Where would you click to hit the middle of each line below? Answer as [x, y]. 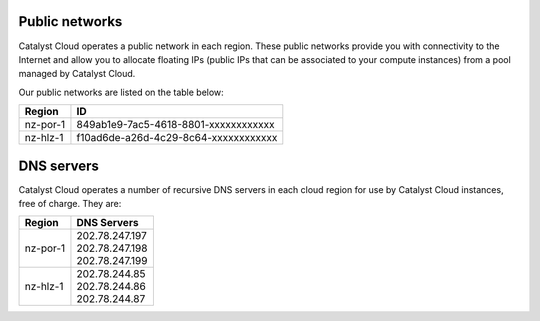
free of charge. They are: [70, 203]
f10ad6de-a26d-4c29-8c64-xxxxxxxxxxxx [177, 138]
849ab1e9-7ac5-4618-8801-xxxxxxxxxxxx [175, 125]
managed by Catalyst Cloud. [77, 74]
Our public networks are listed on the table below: [121, 92]
